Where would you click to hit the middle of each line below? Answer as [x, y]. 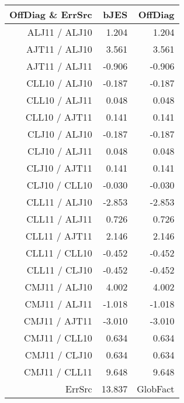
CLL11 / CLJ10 [59, 270]
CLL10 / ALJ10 [59, 83]
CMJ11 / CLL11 [58, 372]
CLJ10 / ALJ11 [60, 151]
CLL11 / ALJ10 [59, 202]
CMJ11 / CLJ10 [58, 355]
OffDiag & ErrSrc [51, 14]
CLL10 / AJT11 [59, 117]
